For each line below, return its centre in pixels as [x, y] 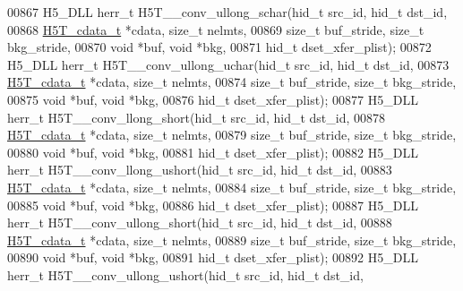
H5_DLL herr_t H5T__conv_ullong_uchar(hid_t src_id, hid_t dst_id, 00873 [228, 64]
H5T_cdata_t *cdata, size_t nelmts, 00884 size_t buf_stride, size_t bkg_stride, [232, 187]
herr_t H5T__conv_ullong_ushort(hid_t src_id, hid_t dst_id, [185, 274]
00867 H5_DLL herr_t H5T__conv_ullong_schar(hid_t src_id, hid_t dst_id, [227, 12]
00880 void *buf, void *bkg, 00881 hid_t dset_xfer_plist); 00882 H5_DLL [213, 152]
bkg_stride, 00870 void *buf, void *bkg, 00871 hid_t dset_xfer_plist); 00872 [219, 47]
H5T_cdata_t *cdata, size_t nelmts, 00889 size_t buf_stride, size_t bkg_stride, [232, 240]
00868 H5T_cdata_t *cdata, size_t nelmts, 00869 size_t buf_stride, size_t [216, 29]
